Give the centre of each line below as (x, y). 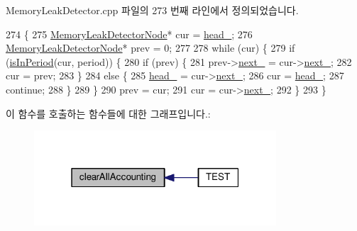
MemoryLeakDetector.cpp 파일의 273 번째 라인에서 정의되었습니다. (152, 10)
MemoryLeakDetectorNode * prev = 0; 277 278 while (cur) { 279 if (150, 48)
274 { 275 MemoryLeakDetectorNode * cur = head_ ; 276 (129, 34)
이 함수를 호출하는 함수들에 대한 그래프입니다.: (108, 113)
